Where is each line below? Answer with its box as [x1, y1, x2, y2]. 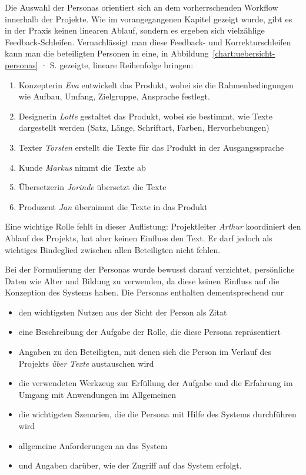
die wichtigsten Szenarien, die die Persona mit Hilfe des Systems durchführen [18, 408, 297, 420]
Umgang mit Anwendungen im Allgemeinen [18, 388, 176, 400]
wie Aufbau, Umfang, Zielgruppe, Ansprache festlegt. [18, 90, 210, 102]
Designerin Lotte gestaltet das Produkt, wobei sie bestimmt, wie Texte [18, 109, 272, 122]
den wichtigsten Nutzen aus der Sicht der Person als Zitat [18, 305, 227, 318]
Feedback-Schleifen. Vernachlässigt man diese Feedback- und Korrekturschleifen [5, 35, 291, 48]
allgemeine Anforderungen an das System [18, 439, 168, 451]
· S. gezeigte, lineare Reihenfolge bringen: [41, 58, 194, 71]
